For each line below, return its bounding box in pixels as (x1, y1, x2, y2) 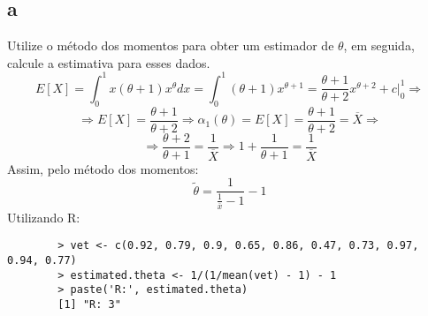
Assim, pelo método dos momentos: (7, 159, 199, 177)
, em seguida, (343, 36, 415, 55)
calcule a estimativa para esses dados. (7, 53, 210, 71)
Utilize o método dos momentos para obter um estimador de (7, 36, 334, 55)
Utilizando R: (7, 207, 80, 226)
